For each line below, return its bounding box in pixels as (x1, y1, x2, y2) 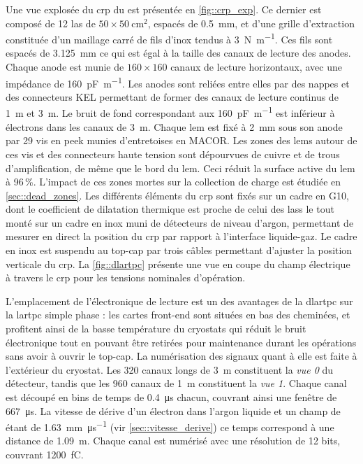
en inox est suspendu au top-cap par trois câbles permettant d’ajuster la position (6, 243, 353, 258)
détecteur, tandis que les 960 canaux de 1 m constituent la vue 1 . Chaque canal (6, 376, 347, 391)
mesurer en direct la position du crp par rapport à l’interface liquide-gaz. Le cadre (6, 229, 357, 244)
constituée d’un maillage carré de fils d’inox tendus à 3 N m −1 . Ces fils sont (6, 30, 333, 46)
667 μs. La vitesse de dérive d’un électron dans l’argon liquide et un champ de (6, 403, 341, 418)
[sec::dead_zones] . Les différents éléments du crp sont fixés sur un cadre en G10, (6, 188, 349, 202)
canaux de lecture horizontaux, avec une (170, 59, 342, 74)
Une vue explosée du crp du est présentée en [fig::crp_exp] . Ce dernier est (6, 2, 322, 16)
